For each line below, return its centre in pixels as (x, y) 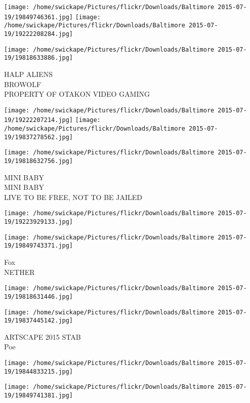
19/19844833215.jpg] (39, 371)
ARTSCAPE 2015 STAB (43, 336)
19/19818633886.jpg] (39, 58)
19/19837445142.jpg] (39, 321)
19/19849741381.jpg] (39, 396)
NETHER (19, 272)
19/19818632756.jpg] (39, 161)
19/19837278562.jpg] (39, 137)
